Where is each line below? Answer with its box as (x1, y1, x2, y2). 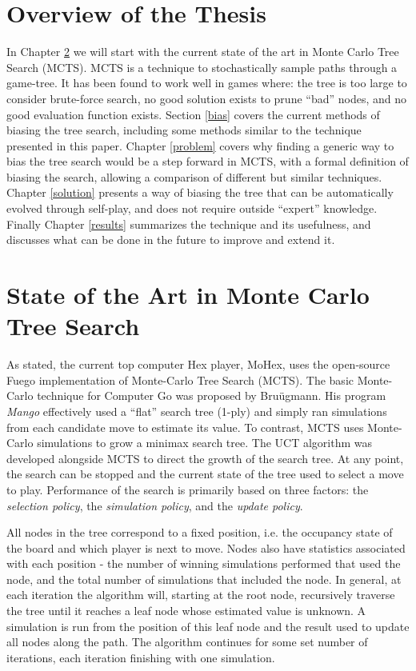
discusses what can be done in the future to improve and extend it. (6, 231, 335, 248)
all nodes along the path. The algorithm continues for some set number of (6, 633, 368, 650)
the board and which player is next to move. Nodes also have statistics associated (6, 539, 406, 556)
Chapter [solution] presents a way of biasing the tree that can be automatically (6, 184, 394, 201)
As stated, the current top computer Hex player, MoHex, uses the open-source (6, 356, 390, 373)
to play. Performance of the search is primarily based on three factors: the (6, 481, 369, 497)
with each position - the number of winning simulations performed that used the (6, 555, 401, 572)
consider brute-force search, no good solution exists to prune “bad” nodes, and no (6, 90, 407, 106)
